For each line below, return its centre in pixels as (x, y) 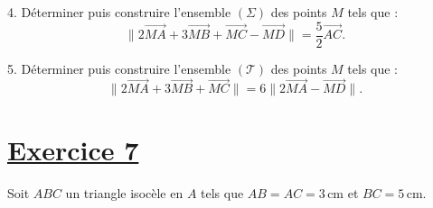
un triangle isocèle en (124, 192)
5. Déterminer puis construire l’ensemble (119, 68)
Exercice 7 (73, 149)
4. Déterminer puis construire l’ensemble (119, 12)
